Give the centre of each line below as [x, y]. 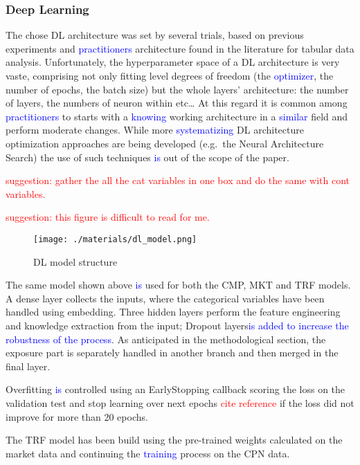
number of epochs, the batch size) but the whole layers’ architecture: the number [177, 89]
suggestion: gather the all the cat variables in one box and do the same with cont [178, 180]
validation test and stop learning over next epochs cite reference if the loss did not [180, 402]
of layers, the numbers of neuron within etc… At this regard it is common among [177, 103]
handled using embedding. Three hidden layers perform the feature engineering [173, 312]
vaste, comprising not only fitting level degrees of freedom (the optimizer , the [170, 75]
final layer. [28, 366]
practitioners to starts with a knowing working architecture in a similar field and [177, 116]
